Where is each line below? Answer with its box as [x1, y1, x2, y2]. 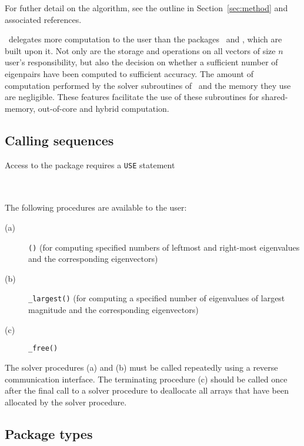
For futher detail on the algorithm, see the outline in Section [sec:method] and [5, 2, 288, 14]
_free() [28, 344, 58, 353]
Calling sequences [5, 131, 114, 149]
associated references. [5, 13, 82, 25]
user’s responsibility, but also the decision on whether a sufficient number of [5, 56, 278, 68]
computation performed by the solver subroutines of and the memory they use [5, 79, 291, 91]
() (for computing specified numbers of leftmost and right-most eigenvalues [28, 241, 300, 253]
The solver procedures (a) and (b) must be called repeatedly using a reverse [5, 361, 278, 373]
